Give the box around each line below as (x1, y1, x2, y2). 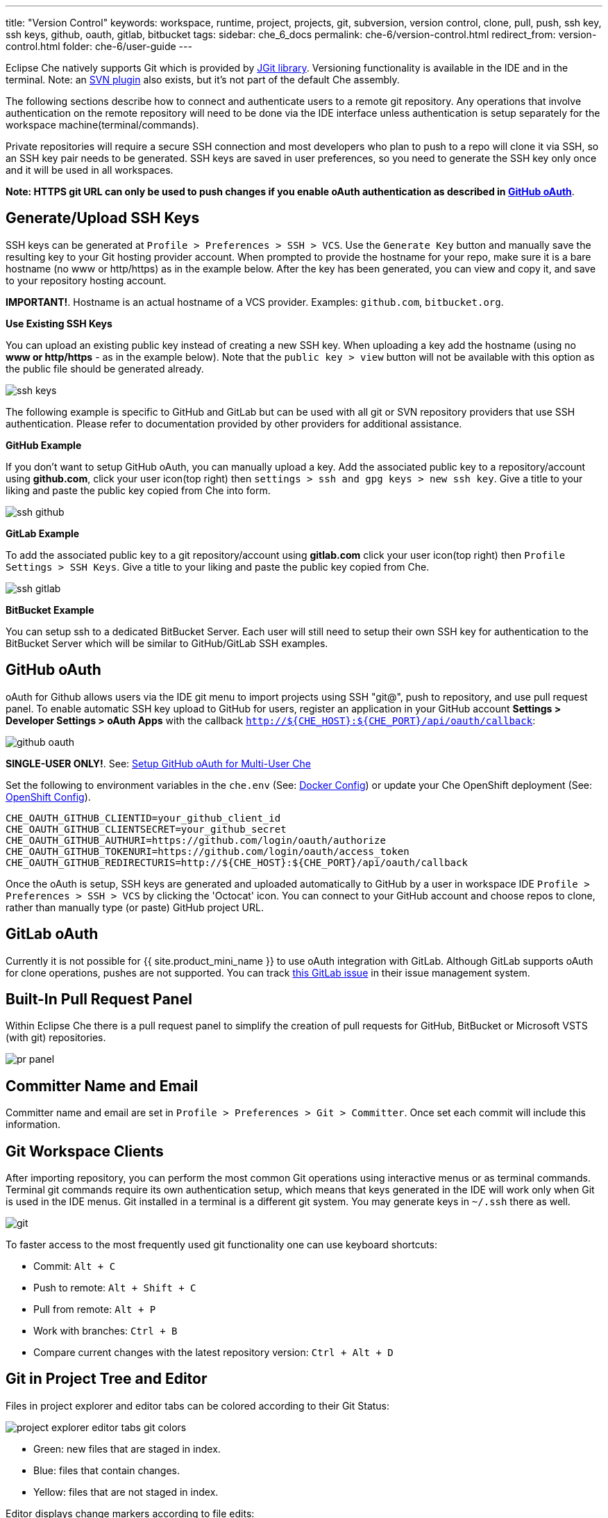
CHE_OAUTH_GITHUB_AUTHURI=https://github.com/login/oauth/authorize (6, 834, 386, 846)
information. (6, 1118, 61, 1131)
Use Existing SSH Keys (6, 317, 112, 329)
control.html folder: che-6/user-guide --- (6, 40, 192, 52)
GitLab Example (6, 527, 80, 539)
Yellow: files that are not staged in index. (33, 1485, 219, 1498)
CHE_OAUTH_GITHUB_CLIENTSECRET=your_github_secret (6, 823, 287, 835)
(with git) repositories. (6, 1031, 106, 1044)
